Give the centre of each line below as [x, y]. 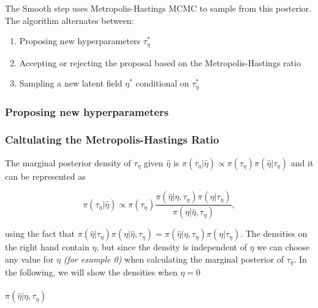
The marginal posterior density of [68, 162]
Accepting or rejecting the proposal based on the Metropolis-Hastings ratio [160, 62]
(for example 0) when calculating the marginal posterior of [174, 259]
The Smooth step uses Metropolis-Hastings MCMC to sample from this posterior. [158, 8]
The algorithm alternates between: [70, 20]
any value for [29, 259]
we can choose [283, 247]
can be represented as [45, 176]
